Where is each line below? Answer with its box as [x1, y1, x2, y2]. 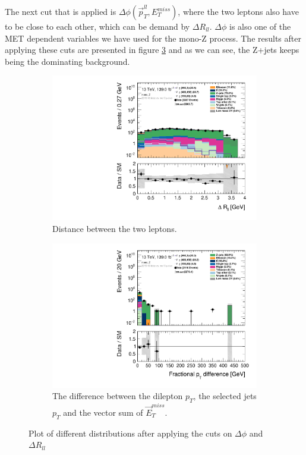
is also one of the [229, 20, 291, 32]
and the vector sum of [63, 406, 143, 418]
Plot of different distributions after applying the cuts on [29, 426, 232, 439]
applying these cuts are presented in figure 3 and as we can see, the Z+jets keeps [5, 43, 299, 56]
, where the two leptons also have [178, 5, 299, 17]
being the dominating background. [5, 55, 130, 67]
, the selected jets [193, 390, 257, 402]
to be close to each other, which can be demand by [5, 20, 190, 32]
